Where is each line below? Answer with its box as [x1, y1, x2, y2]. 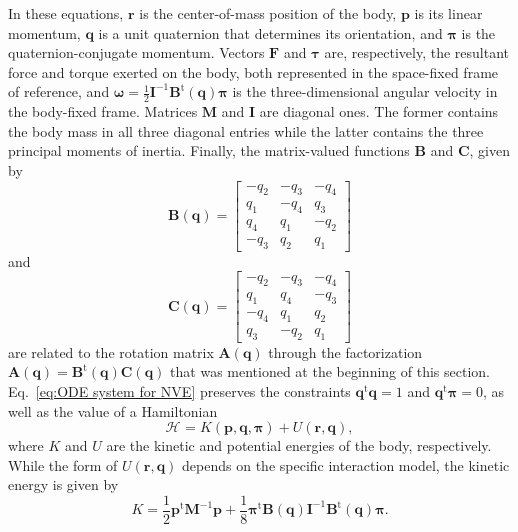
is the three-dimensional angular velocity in [232, 81, 498, 102]
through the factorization [268, 341, 423, 362]
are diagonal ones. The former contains [259, 101, 499, 122]
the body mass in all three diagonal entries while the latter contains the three [8, 120, 484, 141]
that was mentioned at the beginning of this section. [170, 361, 490, 382]
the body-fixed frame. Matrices [8, 101, 198, 122]
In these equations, [8, 3, 124, 23]
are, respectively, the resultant [324, 42, 510, 63]
